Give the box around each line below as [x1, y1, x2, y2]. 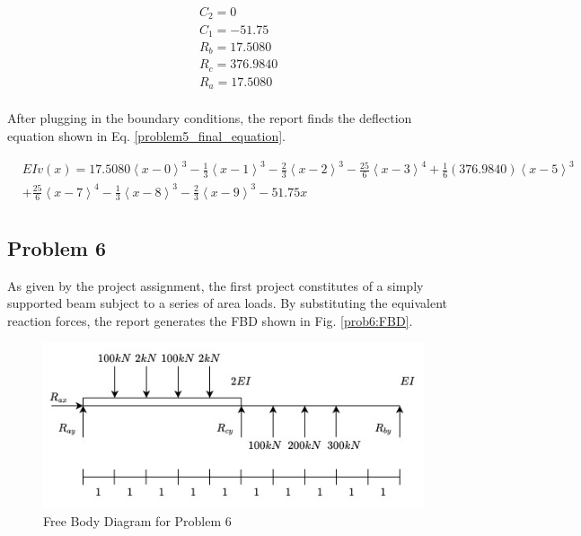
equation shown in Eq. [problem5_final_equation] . [7, 127, 286, 145]
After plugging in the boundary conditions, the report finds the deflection [7, 109, 412, 127]
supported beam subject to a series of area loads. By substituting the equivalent [7, 294, 448, 312]
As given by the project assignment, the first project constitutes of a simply [7, 276, 424, 294]
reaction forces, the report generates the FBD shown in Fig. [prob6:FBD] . [7, 311, 413, 330]
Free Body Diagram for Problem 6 [43, 512, 232, 531]
